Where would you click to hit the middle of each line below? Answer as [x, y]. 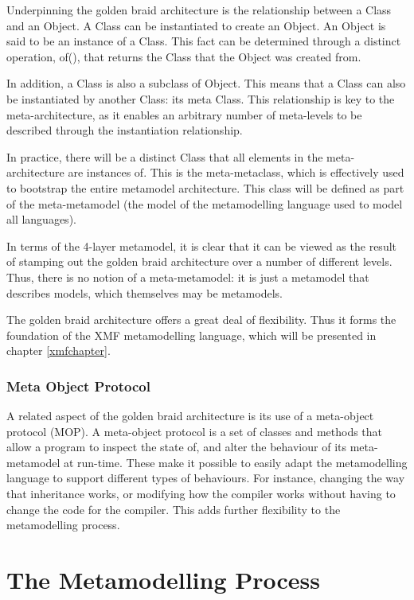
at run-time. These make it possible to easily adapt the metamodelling [235, 462]
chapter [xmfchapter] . [59, 351]
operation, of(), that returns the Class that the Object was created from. [184, 56]
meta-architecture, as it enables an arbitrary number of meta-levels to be [184, 114]
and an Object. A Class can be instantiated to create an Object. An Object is [196, 25]
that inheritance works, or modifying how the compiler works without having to [201, 494]
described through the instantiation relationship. [125, 130]
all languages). [41, 219]
